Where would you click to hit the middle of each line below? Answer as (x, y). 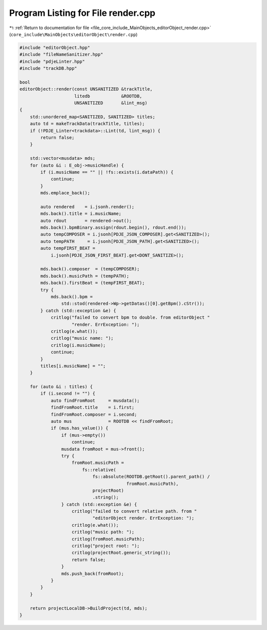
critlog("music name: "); (82, 338)
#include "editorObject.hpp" (55, 47)
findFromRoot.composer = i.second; (94, 414)
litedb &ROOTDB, (108, 96)
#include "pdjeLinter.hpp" (52, 61)
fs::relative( (99, 470)
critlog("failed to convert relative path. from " (134, 511)
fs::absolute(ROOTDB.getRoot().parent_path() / (151, 477)
